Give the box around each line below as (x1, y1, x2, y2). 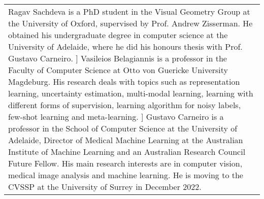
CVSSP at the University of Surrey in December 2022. (8, 181, 202, 192)
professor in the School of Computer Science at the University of (8, 122, 238, 134)
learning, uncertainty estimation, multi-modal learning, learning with (8, 87, 253, 99)
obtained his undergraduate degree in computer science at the (8, 29, 228, 41)
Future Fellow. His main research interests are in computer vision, (8, 157, 243, 169)
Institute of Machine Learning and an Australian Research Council (8, 146, 246, 157)
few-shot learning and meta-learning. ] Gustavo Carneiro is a (8, 111, 224, 122)
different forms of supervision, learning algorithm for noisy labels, (8, 99, 241, 111)
